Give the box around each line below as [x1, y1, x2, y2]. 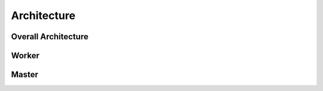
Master [11, 70, 39, 80]
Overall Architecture [11, 32, 89, 42]
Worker [11, 51, 40, 61]
